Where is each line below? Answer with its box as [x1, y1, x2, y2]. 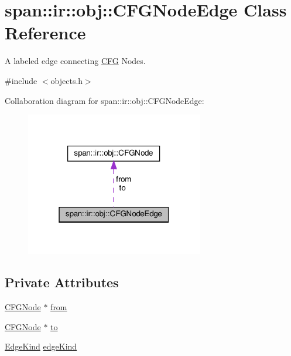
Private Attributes [5, 273, 119, 291]
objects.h [50, 74, 83, 86]
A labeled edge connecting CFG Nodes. [5, 55, 146, 67]
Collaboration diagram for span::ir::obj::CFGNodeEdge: [5, 94, 204, 106]
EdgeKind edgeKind [5, 340, 77, 352]
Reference [5, 21, 86, 45]
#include [5, 74, 37, 86]
